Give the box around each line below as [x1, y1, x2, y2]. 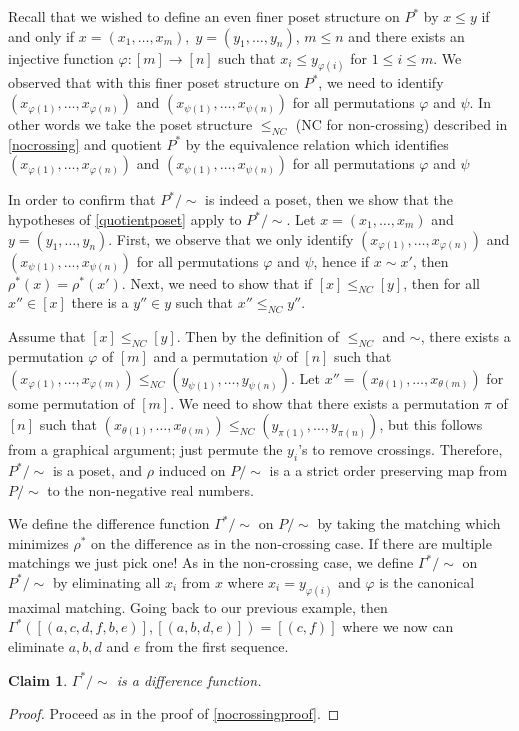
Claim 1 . [8, 669, 68, 690]
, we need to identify [318, 72, 444, 93]
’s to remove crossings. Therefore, [298, 439, 503, 460]
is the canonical [379, 571, 475, 592]
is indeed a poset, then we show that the [205, 189, 454, 210]
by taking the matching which [317, 513, 501, 534]
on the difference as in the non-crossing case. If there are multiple [91, 532, 492, 553]
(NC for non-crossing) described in [295, 114, 508, 135]
